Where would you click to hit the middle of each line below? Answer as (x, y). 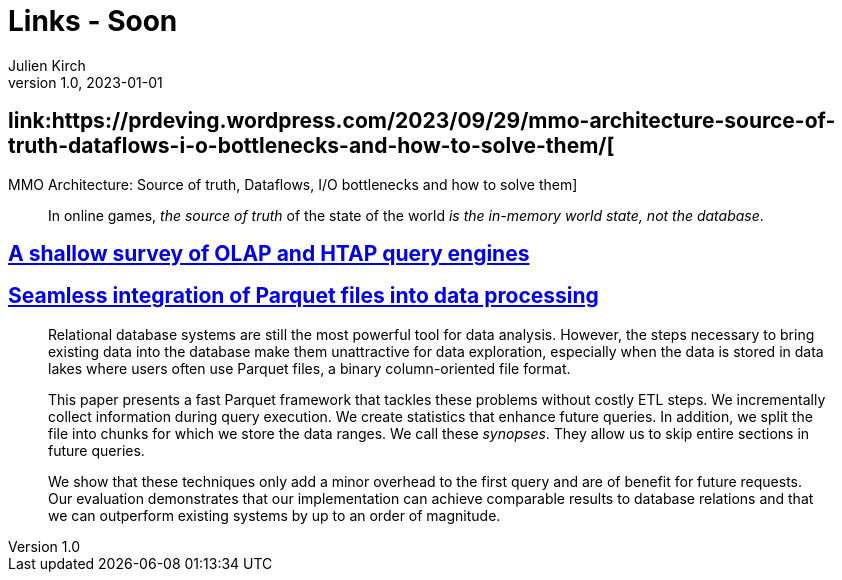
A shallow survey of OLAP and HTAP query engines (269, 254)
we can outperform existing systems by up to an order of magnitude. (274, 515)
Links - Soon (93, 21)
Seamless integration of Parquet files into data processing (303, 296)
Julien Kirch (47, 65)
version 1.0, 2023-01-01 (85, 82)
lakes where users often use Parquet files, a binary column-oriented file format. (309, 368)
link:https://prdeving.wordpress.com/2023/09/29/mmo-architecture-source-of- (422, 121)
